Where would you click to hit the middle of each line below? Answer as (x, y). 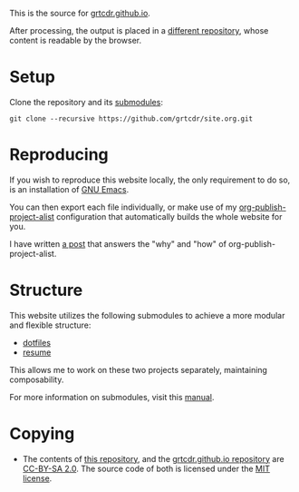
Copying (42, 434)
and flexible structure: (50, 325)
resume (37, 352)
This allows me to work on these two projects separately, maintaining (138, 369)
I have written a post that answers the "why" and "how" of (118, 243)
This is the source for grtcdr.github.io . (80, 13)
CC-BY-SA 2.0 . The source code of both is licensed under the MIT (146, 468)
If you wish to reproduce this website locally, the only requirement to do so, (150, 180)
